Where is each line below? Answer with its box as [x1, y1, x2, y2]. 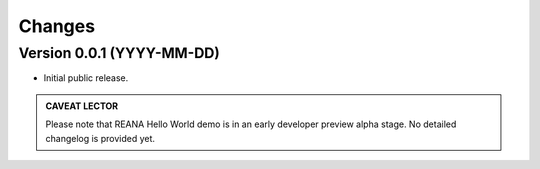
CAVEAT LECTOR [45, 100, 119, 112]
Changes [18, 15, 95, 37]
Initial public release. [43, 72, 129, 84]
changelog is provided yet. [45, 132, 155, 144]
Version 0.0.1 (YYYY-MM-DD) [18, 44, 220, 62]
